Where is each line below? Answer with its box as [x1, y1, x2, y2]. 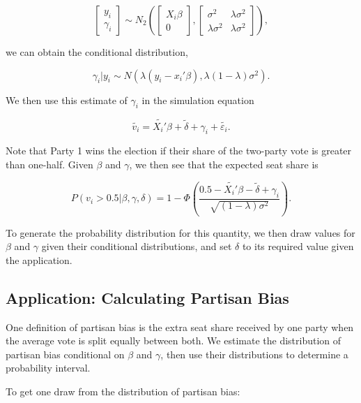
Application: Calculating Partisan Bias [6, 286, 289, 308]
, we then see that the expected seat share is [129, 157, 318, 171]
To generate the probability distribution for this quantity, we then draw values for [6, 225, 355, 240]
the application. [6, 252, 72, 267]
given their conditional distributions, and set [41, 239, 232, 254]
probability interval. [6, 360, 91, 375]
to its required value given [242, 239, 354, 254]
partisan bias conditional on [6, 346, 125, 361]
